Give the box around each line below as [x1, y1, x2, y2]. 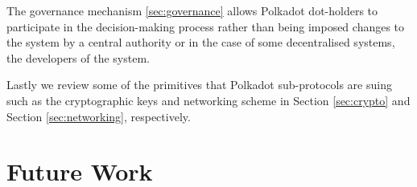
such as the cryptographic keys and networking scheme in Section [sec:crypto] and [6, 91, 411, 108]
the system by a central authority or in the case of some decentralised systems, [6, 34, 395, 51]
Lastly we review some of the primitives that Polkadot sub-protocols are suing [6, 76, 392, 93]
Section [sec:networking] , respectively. [6, 108, 191, 124]
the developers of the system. [6, 49, 150, 66]
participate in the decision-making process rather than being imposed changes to [6, 18, 405, 35]
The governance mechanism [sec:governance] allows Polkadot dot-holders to [6, 2, 378, 18]
